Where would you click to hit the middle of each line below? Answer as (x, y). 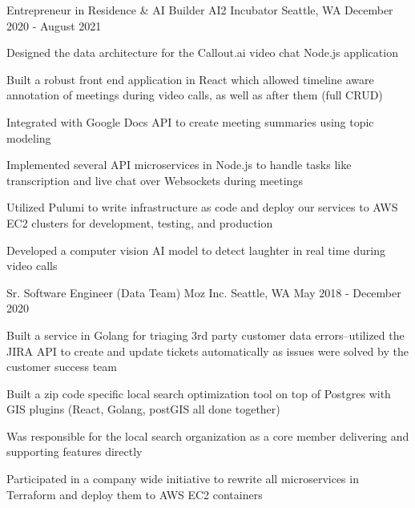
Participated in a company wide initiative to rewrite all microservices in (183, 479)
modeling (29, 137)
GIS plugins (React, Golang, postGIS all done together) (143, 409)
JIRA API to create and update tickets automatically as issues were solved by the (207, 351)
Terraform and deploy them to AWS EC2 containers (135, 494)
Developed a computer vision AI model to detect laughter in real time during (196, 250)
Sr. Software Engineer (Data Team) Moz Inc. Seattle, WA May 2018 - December (204, 292)
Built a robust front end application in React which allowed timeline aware (190, 79)
